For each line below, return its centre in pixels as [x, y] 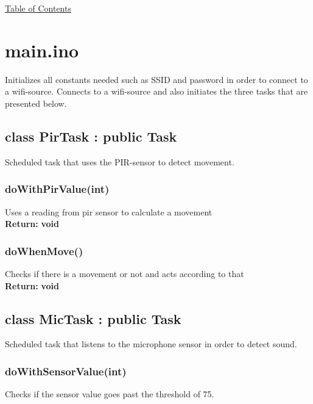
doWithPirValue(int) [57, 189]
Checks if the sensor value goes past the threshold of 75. [110, 394]
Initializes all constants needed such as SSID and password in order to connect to [156, 79]
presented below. [36, 103]
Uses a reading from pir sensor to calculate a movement [109, 211]
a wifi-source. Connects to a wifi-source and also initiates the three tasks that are [156, 91]
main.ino [42, 50]
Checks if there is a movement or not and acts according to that [125, 273]
